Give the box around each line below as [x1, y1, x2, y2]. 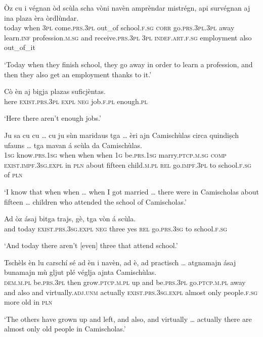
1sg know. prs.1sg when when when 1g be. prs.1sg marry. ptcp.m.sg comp [4, 150, 227, 160]
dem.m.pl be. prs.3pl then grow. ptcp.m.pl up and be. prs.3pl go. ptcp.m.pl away [4, 277, 246, 287]
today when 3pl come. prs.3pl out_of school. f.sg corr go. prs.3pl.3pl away [4, 22, 235, 33]
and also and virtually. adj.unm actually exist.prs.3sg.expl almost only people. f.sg [4, 286, 258, 297]
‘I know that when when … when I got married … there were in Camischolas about [4, 186, 259, 197]
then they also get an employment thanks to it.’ [4, 69, 152, 79]
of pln [4, 169, 23, 180]
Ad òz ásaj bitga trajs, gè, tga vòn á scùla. [4, 213, 136, 224]
